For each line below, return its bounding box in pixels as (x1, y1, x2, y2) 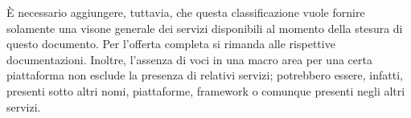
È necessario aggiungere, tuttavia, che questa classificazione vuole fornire (6, 4, 365, 20)
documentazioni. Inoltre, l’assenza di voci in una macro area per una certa (6, 51, 372, 67)
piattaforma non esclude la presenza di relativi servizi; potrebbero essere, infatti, (6, 67, 404, 83)
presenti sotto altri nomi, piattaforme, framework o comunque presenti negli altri (6, 82, 405, 99)
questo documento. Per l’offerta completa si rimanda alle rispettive (6, 35, 335, 52)
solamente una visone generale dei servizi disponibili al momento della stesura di (6, 19, 403, 36)
